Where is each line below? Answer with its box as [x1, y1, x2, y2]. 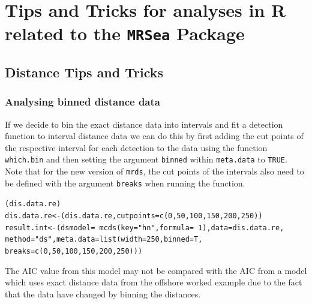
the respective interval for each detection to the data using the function [5, 141, 268, 153]
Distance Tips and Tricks [5, 63, 164, 82]
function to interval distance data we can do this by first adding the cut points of [5, 130, 304, 142]
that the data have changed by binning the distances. [5, 287, 201, 300]
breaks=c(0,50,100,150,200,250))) [5, 247, 143, 256]
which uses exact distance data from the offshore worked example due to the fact [5, 276, 302, 288]
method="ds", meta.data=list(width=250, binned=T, [5, 235, 203, 244]
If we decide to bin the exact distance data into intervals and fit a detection [5, 118, 283, 130]
